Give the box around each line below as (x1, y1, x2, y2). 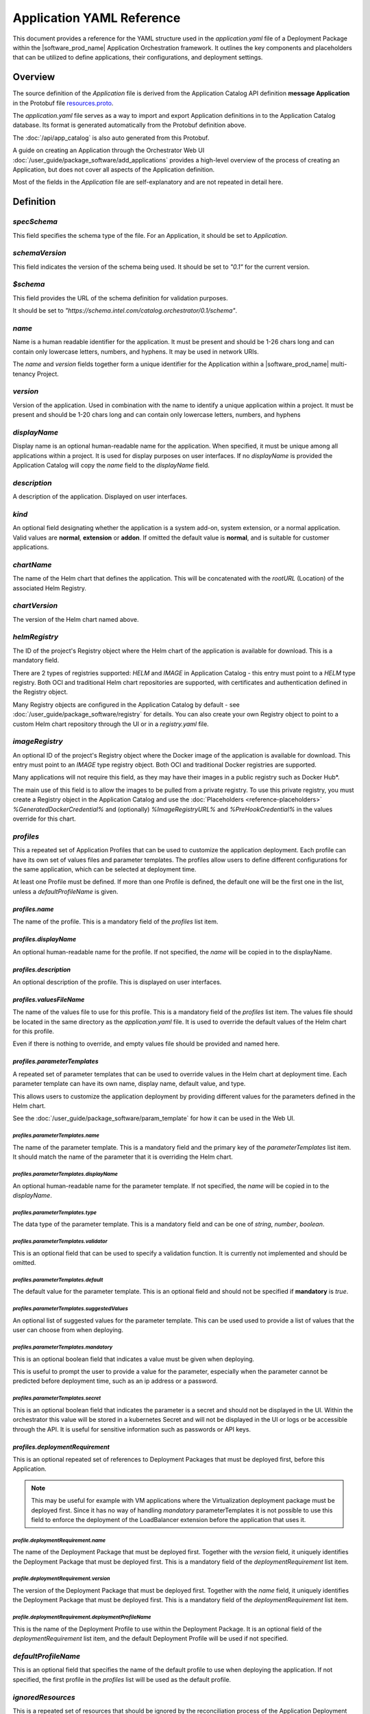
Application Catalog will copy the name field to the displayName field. (12, 461, 210, 469)
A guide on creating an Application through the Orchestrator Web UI (12, 146, 205, 154)
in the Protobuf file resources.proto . (12, 99, 114, 107)
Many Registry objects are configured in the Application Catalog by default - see (12, 700, 240, 709)
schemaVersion (12, 248, 66, 258)
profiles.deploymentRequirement (12, 1443, 110, 1451)
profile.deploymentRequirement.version (12, 1576, 110, 1582)
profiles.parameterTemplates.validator (12, 1238, 108, 1245)
